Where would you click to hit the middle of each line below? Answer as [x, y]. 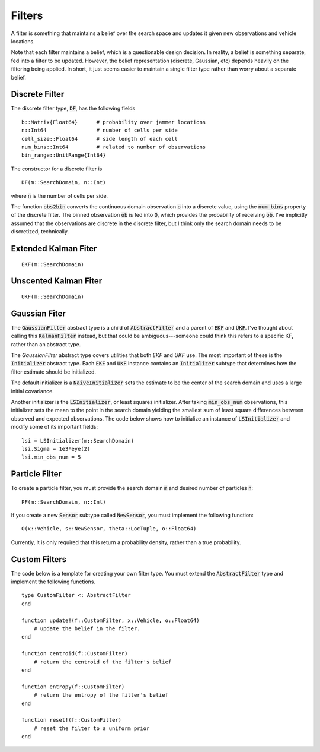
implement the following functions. [53, 582]
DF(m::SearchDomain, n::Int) [64, 182]
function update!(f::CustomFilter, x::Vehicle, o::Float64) [111, 620]
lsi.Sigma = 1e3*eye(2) [56, 449]
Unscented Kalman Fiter [57, 281]
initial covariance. [33, 391]
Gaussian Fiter [39, 313]
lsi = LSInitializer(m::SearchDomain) [78, 440]
